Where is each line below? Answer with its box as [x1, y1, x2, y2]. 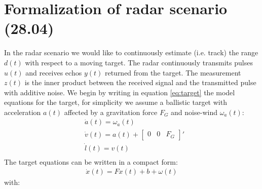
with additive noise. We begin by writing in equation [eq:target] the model [4, 87, 235, 97]
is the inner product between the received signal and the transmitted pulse [24, 77, 256, 88]
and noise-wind [171, 106, 217, 117]
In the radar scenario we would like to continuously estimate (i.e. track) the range [4, 47, 258, 58]
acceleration [4, 106, 41, 117]
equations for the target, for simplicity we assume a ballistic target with [4, 97, 227, 107]
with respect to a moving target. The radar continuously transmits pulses [25, 57, 253, 67]
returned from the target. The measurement [104, 67, 241, 78]
